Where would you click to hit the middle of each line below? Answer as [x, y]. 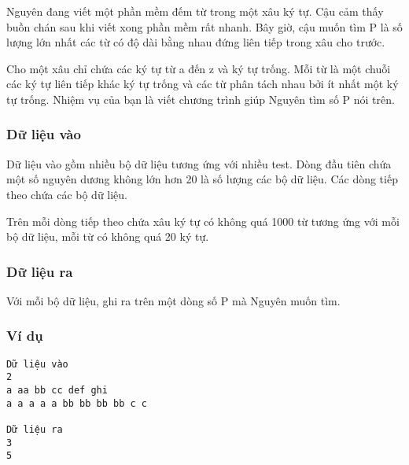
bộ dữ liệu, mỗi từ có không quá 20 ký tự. [108, 236]
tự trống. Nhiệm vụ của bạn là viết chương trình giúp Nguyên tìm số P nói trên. [201, 99]
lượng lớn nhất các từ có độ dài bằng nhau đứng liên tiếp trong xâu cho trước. [196, 42]
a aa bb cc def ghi [57, 391]
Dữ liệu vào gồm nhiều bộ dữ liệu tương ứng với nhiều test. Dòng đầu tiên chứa [199, 163]
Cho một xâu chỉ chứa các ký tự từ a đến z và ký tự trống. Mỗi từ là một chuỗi [199, 68]
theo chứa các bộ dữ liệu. [67, 194]
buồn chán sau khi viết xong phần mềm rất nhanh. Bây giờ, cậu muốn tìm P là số [204, 26]
